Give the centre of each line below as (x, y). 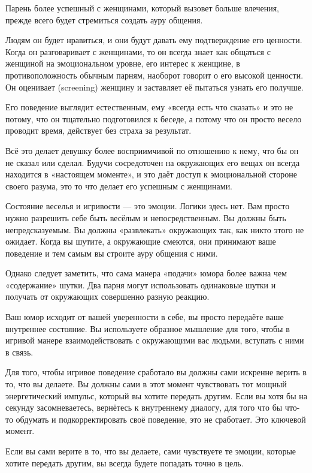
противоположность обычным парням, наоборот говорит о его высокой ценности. (155, 75)
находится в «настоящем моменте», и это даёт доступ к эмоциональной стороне (152, 174)
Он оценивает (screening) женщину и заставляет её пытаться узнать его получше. (155, 87)
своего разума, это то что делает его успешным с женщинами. (119, 186)
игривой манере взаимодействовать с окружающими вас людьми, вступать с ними (155, 340)
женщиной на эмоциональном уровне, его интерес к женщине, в (123, 63)
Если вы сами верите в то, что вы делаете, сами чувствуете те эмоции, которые (151, 451)
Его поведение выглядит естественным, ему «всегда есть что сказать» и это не (149, 107)
